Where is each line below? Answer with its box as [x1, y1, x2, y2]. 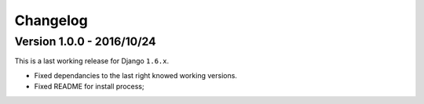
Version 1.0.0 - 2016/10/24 [14, 34, 156, 48]
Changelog [14, 12, 88, 29]
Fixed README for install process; [34, 82, 144, 91]
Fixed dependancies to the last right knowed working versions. [34, 70, 237, 80]
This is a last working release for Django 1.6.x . [14, 56, 170, 66]
